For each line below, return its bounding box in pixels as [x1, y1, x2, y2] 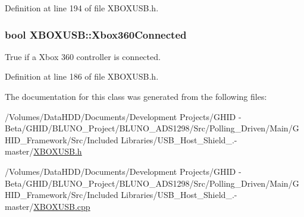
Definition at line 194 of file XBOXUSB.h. [5, 2, 159, 14]
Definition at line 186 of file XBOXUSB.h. [5, 70, 159, 83]
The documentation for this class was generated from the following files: [5, 90, 267, 102]
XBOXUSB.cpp [33, 200, 90, 212]
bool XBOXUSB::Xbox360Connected [5, 27, 187, 42]
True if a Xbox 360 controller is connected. [5, 50, 161, 62]
